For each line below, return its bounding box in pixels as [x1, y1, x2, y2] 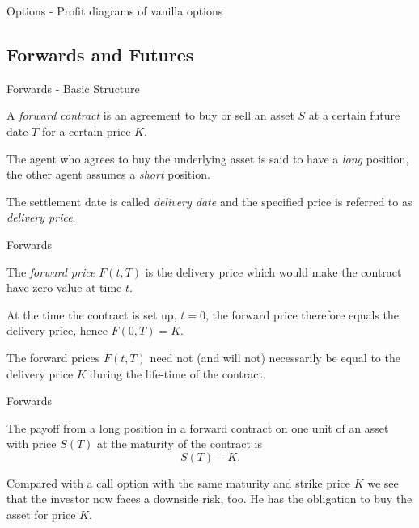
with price [6, 435, 57, 452]
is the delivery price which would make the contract [145, 263, 402, 280]
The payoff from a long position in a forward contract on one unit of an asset [6, 419, 389, 436]
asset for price [6, 506, 76, 523]
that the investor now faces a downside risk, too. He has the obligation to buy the [6, 490, 413, 507]
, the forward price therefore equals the [205, 306, 399, 323]
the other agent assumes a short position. [6, 166, 210, 183]
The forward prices [6, 348, 100, 365]
